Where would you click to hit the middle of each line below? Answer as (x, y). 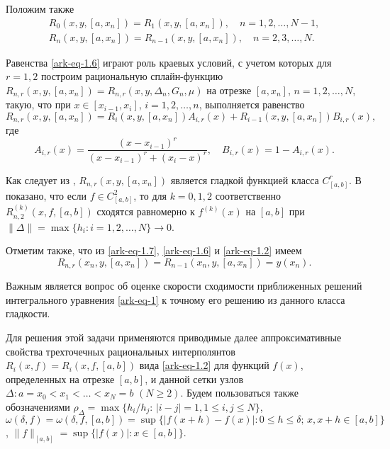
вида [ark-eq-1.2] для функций (204, 365)
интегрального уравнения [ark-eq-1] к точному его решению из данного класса (175, 299)
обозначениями (38, 406)
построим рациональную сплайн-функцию (132, 76)
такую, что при (38, 104)
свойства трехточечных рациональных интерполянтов (121, 351)
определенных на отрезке (60, 379)
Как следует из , (41, 180)
